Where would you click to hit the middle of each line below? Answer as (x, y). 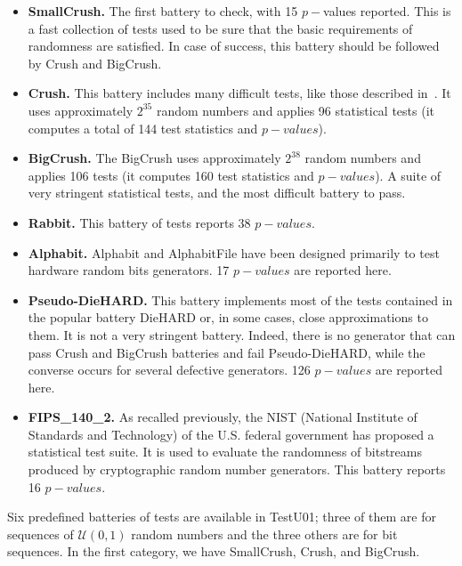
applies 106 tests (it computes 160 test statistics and (171, 175)
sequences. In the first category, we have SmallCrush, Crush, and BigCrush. (214, 551)
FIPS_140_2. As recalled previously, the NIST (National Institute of (223, 417)
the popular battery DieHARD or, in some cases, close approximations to (228, 317)
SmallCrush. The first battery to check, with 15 (163, 11)
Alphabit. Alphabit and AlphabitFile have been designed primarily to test (234, 252)
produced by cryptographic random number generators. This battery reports (237, 469)
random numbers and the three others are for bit (264, 534)
